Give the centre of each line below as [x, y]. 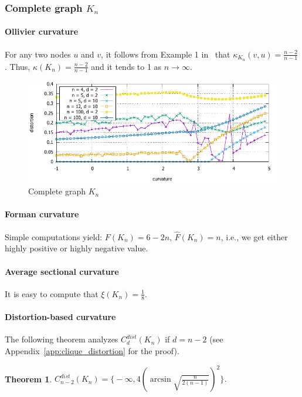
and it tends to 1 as [126, 66]
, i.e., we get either [254, 236]
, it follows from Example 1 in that [166, 54]
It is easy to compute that [52, 293]
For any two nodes [38, 54]
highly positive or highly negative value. [77, 248]
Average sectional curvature [62, 271]
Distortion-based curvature [60, 317]
